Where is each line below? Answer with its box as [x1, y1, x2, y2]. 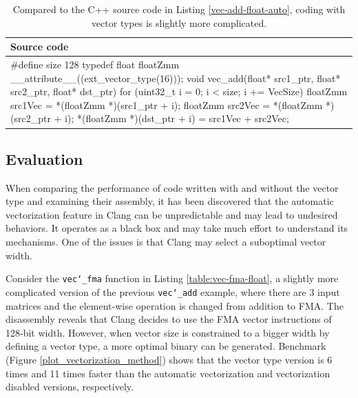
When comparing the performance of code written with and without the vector [6, 180, 339, 195]
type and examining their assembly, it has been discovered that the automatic [6, 194, 334, 208]
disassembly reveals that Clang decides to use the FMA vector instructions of [6, 312, 332, 326]
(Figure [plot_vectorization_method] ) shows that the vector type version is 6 [6, 352, 333, 366]
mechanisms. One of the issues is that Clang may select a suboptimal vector [6, 235, 326, 249]
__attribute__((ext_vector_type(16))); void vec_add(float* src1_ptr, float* [10, 70, 341, 85]
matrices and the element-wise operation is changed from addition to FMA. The [6, 298, 344, 312]
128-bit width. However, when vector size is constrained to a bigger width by [6, 325, 330, 339]
